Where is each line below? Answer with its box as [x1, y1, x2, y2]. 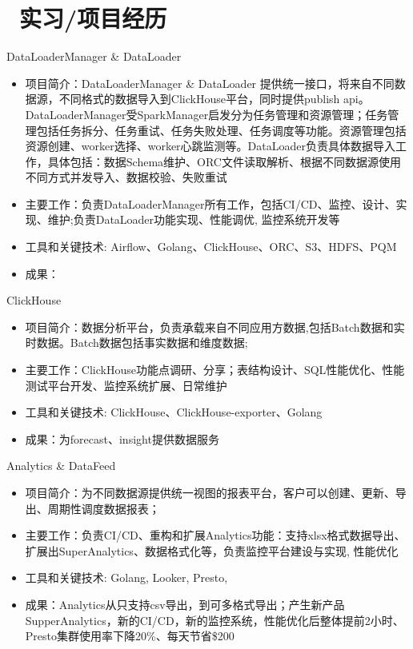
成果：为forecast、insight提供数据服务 [25, 430, 219, 447]
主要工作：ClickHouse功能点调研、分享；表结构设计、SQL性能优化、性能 [25, 361, 405, 378]
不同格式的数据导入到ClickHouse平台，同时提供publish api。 [58, 90, 370, 107]
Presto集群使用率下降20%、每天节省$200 [25, 627, 235, 644]
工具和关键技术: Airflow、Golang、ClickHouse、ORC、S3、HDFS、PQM [25, 238, 397, 255]
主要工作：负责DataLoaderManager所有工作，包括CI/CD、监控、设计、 [25, 195, 396, 212]
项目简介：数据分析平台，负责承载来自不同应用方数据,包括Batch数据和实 [25, 318, 405, 335]
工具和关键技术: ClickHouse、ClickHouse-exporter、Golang [25, 404, 323, 420]
